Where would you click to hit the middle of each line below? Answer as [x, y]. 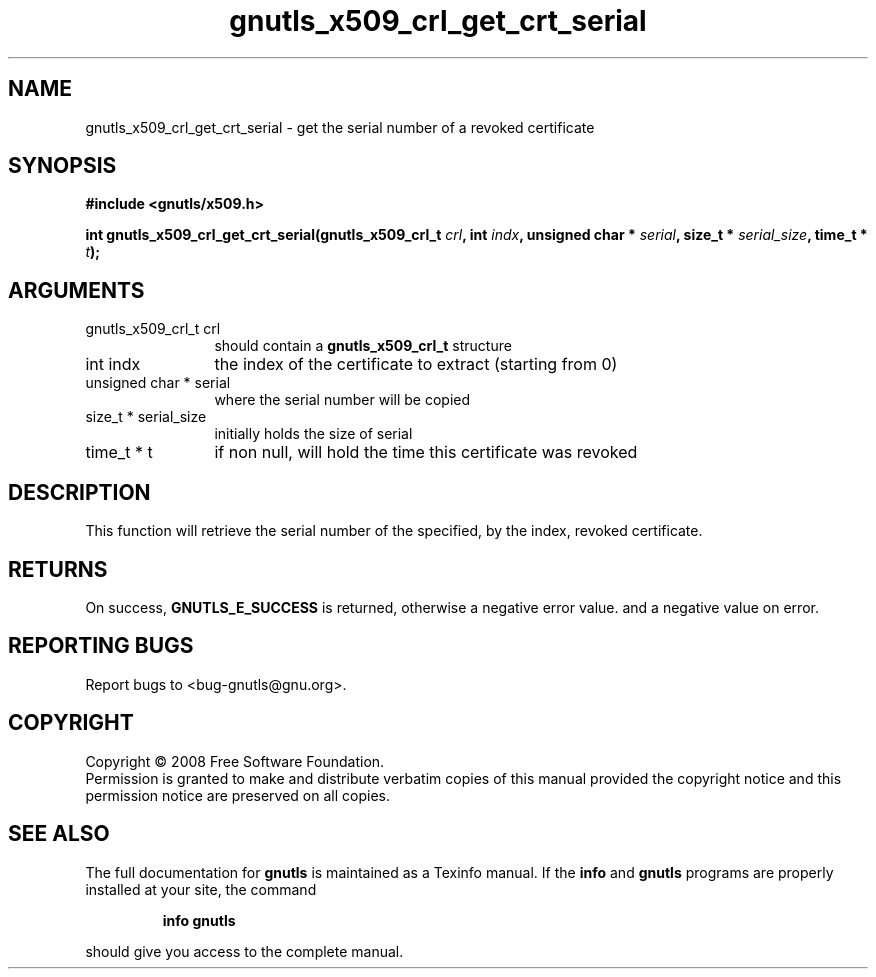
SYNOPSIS [62, 166]
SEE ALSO [59, 834]
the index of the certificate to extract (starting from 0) [416, 364]
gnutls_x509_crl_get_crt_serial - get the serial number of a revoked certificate [340, 127]
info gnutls [199, 920]
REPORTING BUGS [101, 646]
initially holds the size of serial [313, 434]
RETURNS [58, 569]
